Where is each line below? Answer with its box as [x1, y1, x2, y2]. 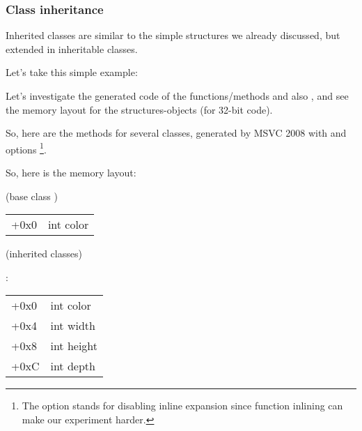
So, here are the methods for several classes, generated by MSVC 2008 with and [6, 126, 347, 140]
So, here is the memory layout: [6, 165, 136, 180]
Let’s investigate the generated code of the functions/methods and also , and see [6, 89, 349, 103]
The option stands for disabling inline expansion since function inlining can [22, 398, 343, 413]
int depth [50, 358, 95, 375]
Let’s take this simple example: [6, 65, 138, 80]
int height [50, 338, 98, 354]
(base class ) [6, 188, 58, 203]
